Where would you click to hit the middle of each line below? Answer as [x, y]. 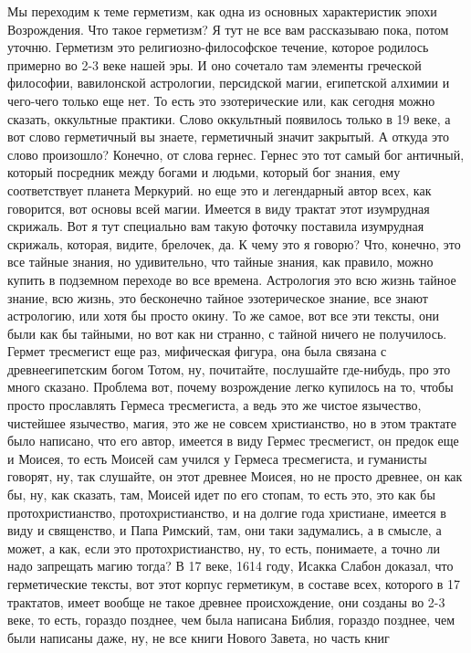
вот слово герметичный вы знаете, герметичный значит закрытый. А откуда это [229, 137]
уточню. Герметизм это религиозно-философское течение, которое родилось [218, 47]
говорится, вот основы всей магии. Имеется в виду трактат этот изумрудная [219, 208]
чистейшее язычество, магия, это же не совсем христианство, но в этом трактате [232, 422]
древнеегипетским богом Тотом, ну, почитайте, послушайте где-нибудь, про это [229, 369]
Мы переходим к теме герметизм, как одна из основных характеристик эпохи [222, 11]
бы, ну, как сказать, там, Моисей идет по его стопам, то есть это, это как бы [221, 495]
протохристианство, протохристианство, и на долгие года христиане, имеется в [227, 512]
